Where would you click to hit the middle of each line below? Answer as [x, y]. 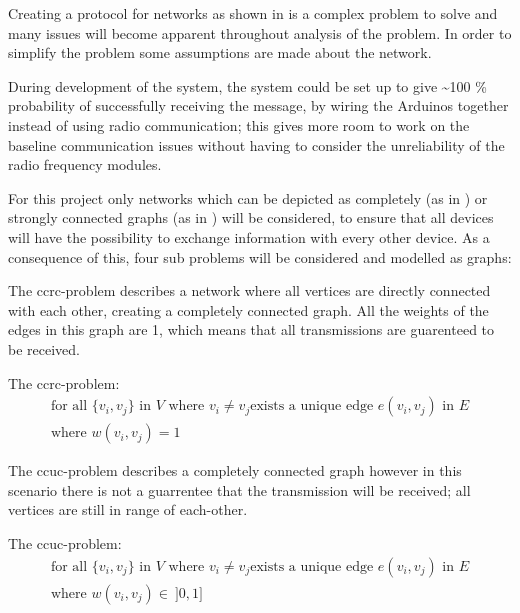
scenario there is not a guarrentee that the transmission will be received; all [239, 489]
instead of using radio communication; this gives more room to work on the [239, 124]
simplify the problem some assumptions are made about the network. [220, 52]
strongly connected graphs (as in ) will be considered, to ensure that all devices [251, 217]
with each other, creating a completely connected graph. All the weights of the [248, 309]
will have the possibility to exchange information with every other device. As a [249, 236]
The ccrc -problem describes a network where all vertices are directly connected [249, 290]
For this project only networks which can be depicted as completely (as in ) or [248, 197]
